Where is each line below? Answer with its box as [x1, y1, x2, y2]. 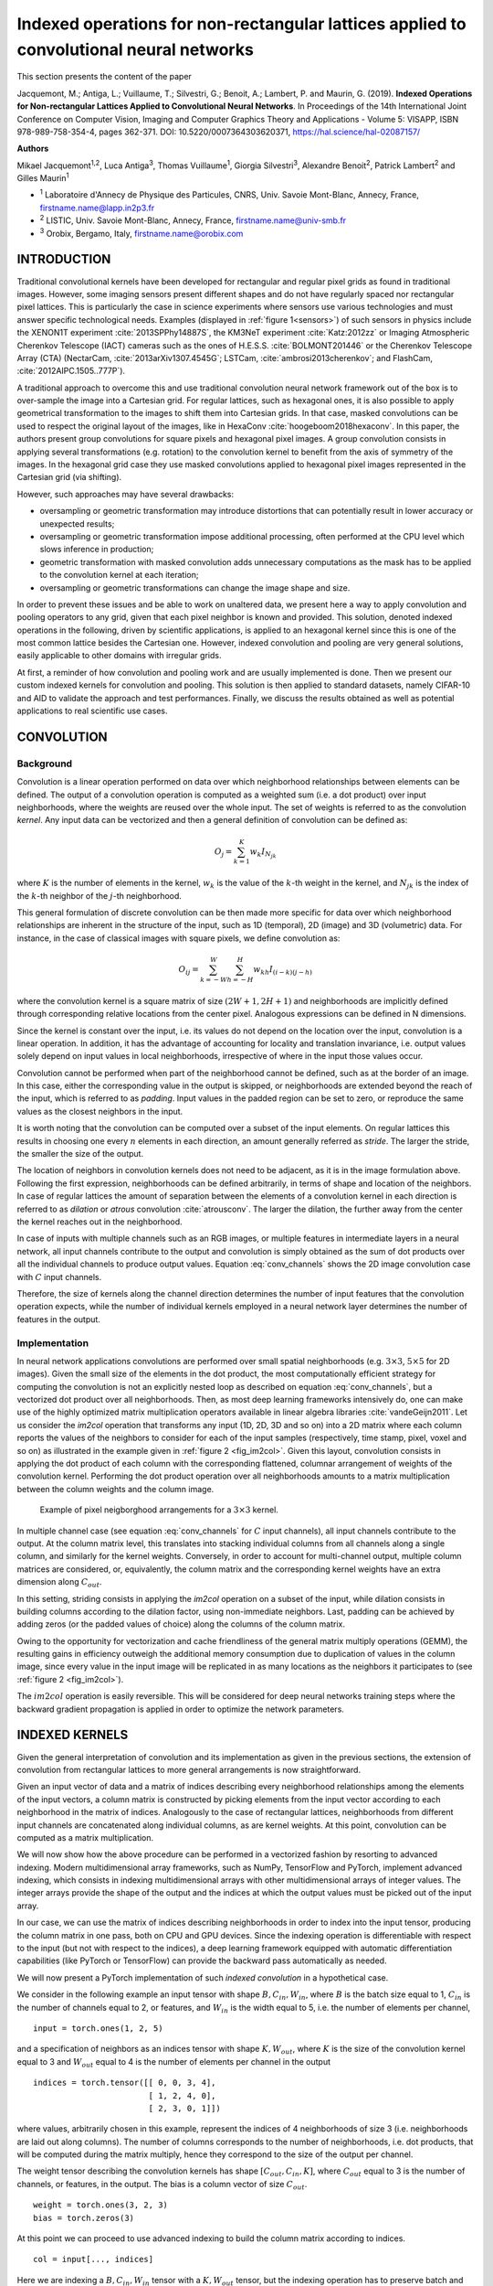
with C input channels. [16, 1271, 102, 1282]
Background [16, 757, 73, 770]
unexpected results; [39, 518, 115, 529]
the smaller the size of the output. [16, 1148, 144, 1159]
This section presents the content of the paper [16, 71, 192, 82]
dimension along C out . [16, 1576, 102, 1589]
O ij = [178, 964, 200, 977]
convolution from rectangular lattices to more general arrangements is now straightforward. [16, 1764, 361, 1775]
